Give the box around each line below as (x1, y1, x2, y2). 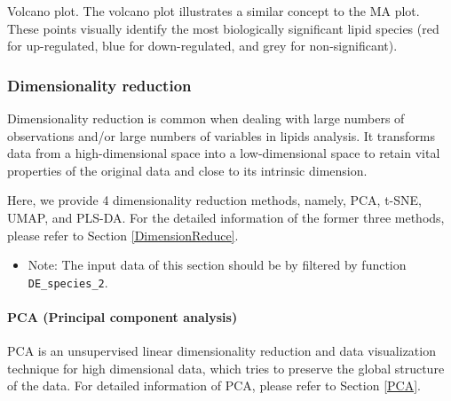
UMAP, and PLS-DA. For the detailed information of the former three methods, (7, 208, 445, 226)
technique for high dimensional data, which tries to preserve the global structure (7, 358, 445, 377)
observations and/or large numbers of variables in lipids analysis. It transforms (7, 126, 436, 145)
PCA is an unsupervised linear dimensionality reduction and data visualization (7, 342, 436, 360)
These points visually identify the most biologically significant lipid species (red (7, 19, 439, 37)
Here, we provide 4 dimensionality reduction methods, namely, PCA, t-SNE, (7, 191, 422, 209)
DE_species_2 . (28, 272, 108, 291)
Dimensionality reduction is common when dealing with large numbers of (7, 109, 405, 127)
